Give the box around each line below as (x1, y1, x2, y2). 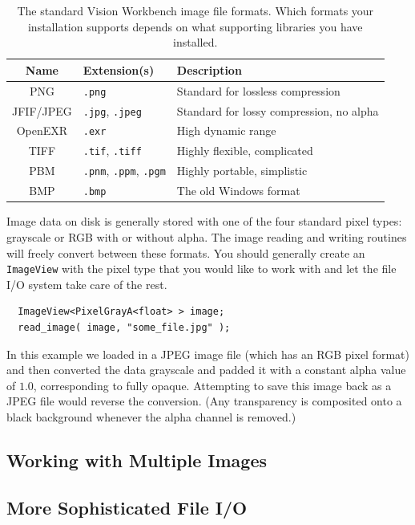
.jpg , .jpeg (83, 102, 142, 119)
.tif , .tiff (83, 142, 142, 159)
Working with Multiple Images (6, 447, 268, 472)
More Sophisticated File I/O (6, 494, 248, 519)
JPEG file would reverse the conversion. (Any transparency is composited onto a (6, 393, 402, 409)
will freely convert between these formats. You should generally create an (6, 244, 365, 261)
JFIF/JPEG (12, 102, 72, 119)
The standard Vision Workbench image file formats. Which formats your (17, 2, 374, 18)
